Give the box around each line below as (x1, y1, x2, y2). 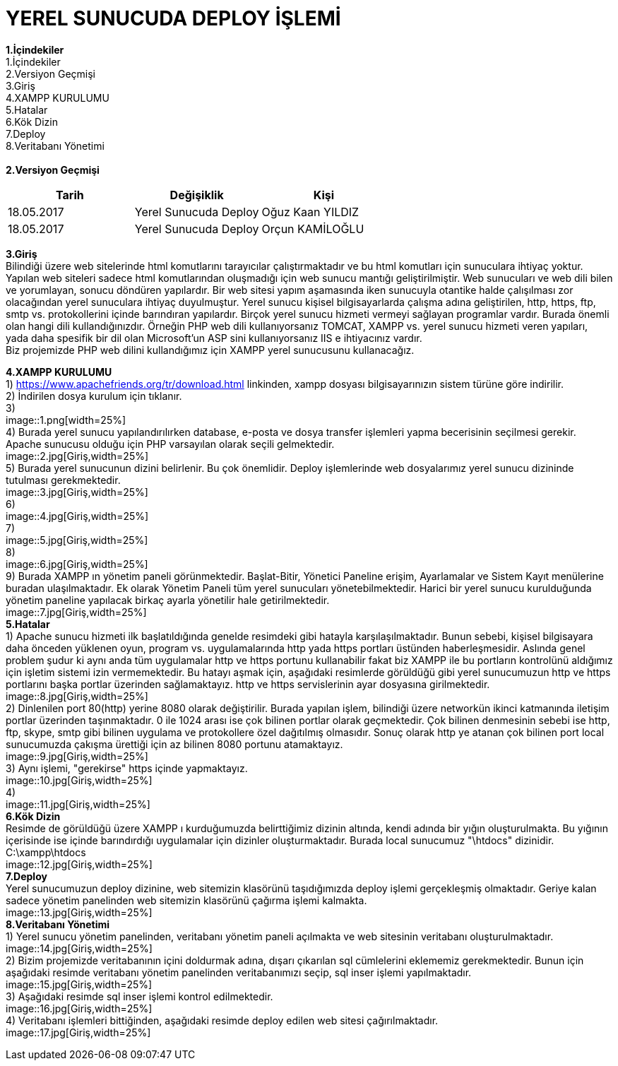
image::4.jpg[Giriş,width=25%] (6, 509, 149, 522)
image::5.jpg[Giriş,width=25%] (6, 533, 148, 546)
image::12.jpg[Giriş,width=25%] (6, 858, 153, 870)
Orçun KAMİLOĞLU (261, 221, 364, 236)
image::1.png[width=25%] (6, 413, 126, 426)
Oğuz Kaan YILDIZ (261, 204, 359, 219)
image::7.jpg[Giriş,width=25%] (6, 605, 147, 618)
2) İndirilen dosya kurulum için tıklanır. (6, 389, 182, 402)
